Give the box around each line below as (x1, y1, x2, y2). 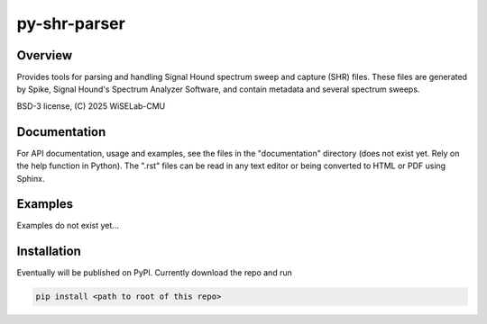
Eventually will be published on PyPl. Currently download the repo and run (16, 267, 292, 278)
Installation (16, 244, 81, 259)
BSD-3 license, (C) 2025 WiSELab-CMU (16, 100, 166, 112)
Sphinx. (16, 173, 45, 184)
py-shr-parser (16, 13, 125, 33)
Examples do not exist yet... (16, 220, 119, 231)
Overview (16, 48, 73, 63)
